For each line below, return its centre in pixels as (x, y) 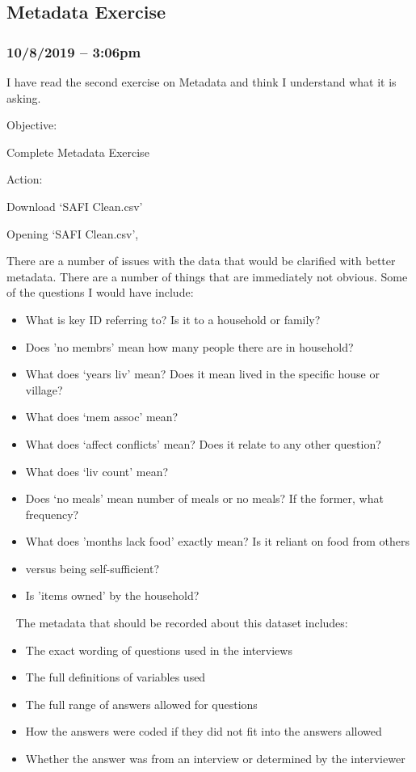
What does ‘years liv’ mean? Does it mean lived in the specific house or (202, 374)
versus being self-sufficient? (92, 568)
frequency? (52, 514)
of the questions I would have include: (100, 292)
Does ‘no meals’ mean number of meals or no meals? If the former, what (204, 498)
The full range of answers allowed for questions (141, 704)
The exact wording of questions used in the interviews (159, 650)
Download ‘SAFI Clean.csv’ (75, 206)
